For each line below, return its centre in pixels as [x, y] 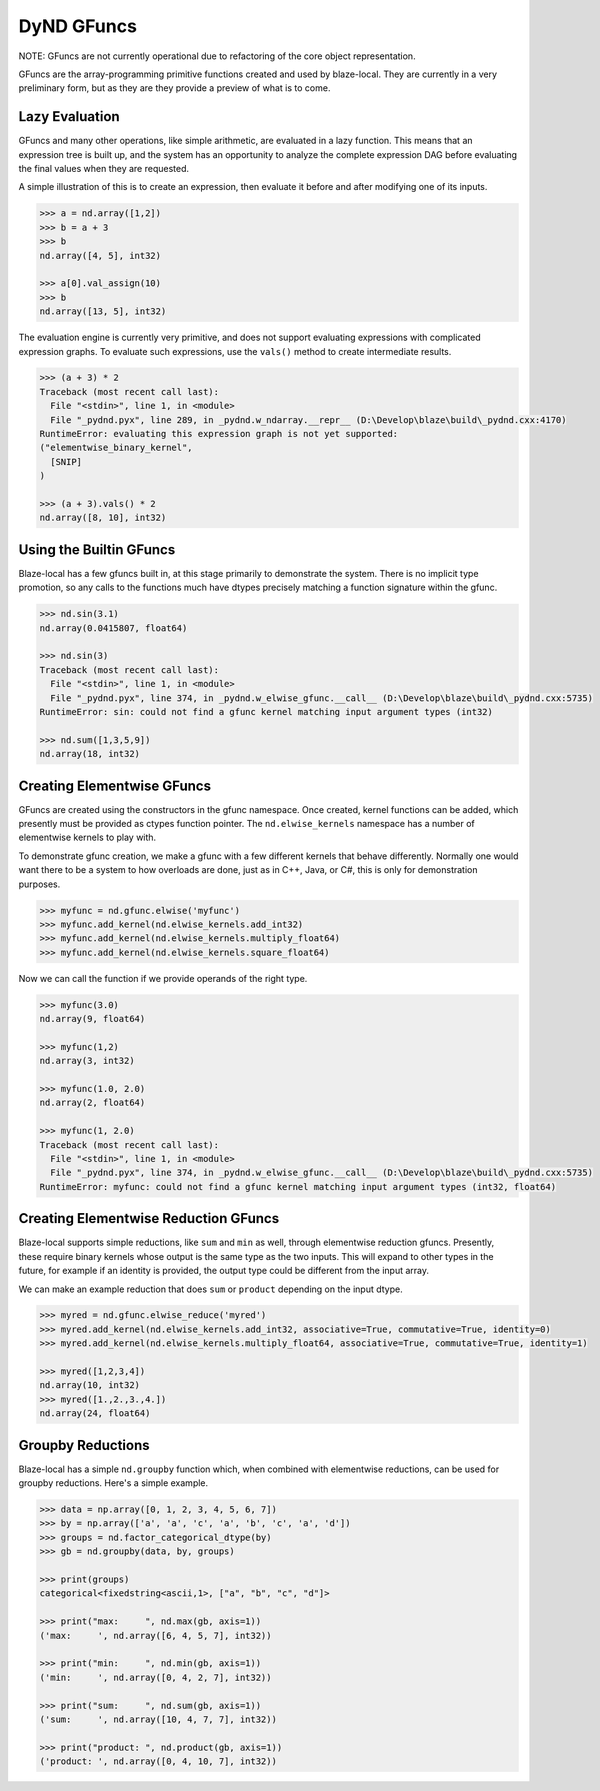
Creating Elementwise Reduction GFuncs [149, 1218]
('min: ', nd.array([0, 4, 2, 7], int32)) [155, 1677]
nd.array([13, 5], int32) [103, 311]
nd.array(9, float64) [92, 1019]
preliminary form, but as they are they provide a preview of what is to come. [174, 88]
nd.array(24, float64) [95, 1413]
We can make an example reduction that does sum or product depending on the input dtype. [211, 1289]
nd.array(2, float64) [92, 1103]
